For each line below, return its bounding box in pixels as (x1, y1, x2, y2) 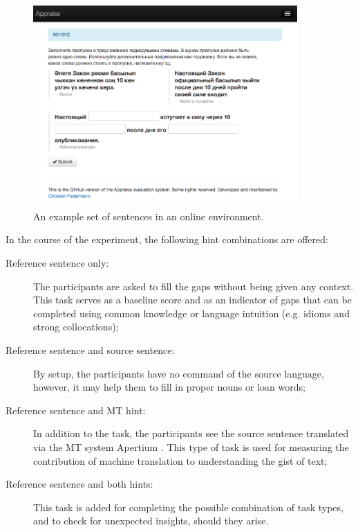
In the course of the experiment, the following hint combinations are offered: (6, 232, 328, 247)
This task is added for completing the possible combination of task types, (33, 499, 343, 514)
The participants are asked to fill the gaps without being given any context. (33, 278, 354, 293)
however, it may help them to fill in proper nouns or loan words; (33, 380, 305, 394)
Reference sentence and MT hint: (6, 402, 146, 417)
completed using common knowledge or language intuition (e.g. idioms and (33, 305, 350, 320)
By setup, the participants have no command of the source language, (33, 366, 324, 380)
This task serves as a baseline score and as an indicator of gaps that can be (33, 292, 352, 307)
